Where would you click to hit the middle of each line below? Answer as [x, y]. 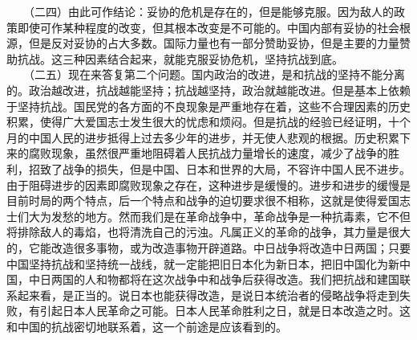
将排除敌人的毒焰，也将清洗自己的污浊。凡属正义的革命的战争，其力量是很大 [208, 232]
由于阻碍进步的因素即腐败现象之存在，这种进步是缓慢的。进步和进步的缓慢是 [208, 184]
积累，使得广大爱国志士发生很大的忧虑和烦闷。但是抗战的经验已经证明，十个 [208, 122]
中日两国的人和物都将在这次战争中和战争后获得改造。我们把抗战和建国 [214, 279]
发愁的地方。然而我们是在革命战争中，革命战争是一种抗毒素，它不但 [231, 216]
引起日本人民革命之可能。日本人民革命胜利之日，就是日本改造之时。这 [225, 311]
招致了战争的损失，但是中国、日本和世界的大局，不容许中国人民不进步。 [219, 168]
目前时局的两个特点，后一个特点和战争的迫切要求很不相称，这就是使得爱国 [203, 201]
